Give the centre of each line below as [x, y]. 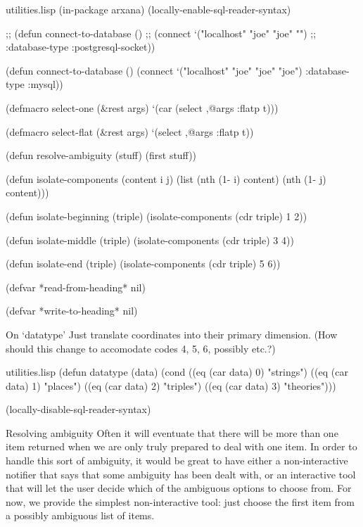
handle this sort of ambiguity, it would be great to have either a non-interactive [177, 461]
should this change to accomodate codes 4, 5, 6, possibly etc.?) [141, 348]
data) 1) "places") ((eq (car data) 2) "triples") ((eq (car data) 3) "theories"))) [171, 385]
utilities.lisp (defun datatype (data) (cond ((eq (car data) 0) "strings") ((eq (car [177, 372]
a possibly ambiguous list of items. [80, 515]
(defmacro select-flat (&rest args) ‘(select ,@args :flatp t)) [130, 131]
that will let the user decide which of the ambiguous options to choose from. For [179, 488]
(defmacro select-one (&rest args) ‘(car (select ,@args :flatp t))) [142, 107]
